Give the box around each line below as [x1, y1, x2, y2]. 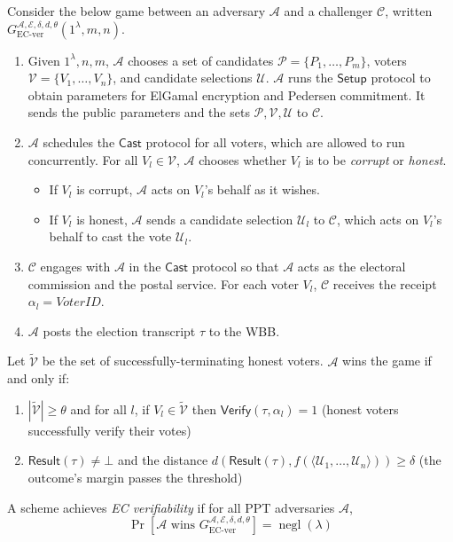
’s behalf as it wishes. [204, 180, 320, 199]
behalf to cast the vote [49, 227, 172, 246]
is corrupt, [76, 180, 133, 199]
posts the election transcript [43, 321, 196, 340]
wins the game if [342, 351, 432, 370]
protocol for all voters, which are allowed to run [145, 132, 405, 151]
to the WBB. [208, 321, 280, 340]
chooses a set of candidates [128, 51, 274, 69]
